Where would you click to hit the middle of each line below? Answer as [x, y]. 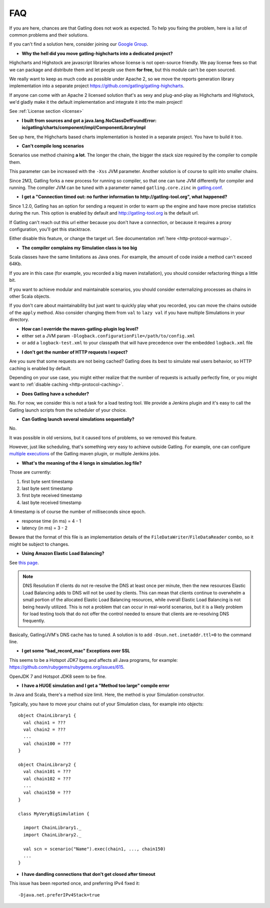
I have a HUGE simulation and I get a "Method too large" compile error [95, 686]
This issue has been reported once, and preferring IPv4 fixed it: [74, 883]
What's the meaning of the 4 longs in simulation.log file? [82, 463]
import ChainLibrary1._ [52, 828]
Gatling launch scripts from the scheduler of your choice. [68, 410]
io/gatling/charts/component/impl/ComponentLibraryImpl [84, 127]
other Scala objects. [30, 296]
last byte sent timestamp [47, 488]
